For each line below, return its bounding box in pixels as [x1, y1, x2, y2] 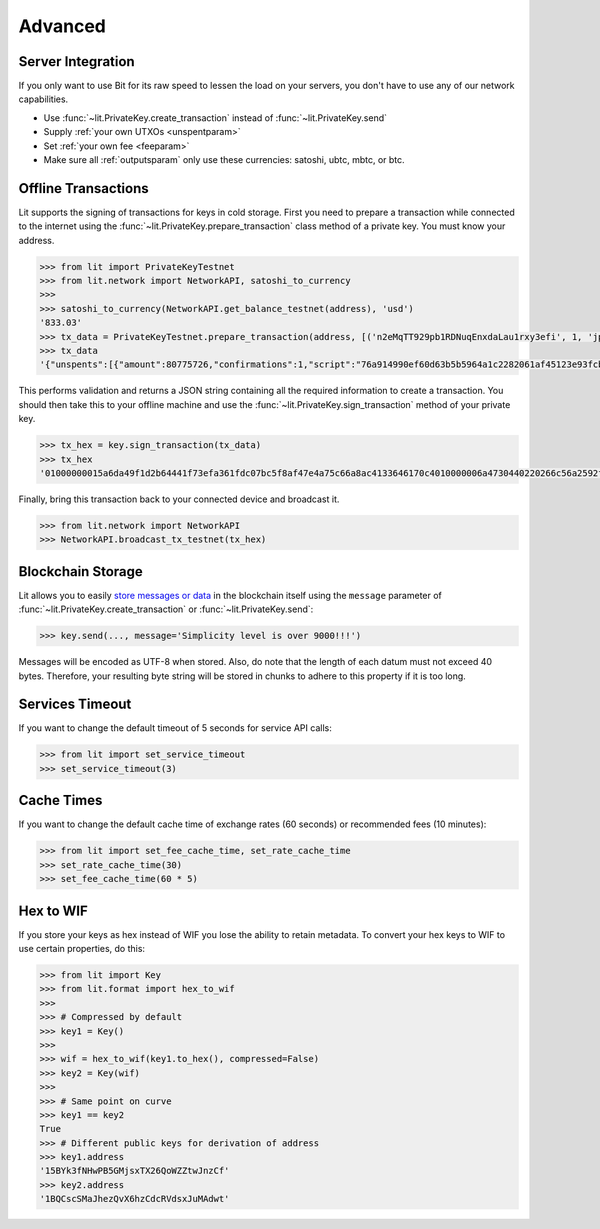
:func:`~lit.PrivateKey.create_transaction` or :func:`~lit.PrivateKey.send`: [18, 603, 314, 615]
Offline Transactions [18, 180, 149, 197]
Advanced [18, 15, 107, 37]
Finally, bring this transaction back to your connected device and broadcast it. [18, 493, 340, 505]
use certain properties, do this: [18, 943, 145, 954]
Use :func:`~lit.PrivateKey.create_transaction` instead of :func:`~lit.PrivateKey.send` [43, 111, 388, 124]
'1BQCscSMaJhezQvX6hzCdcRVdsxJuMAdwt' [39, 1193, 230, 1205]
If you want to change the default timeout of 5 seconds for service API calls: [18, 722, 332, 734]
